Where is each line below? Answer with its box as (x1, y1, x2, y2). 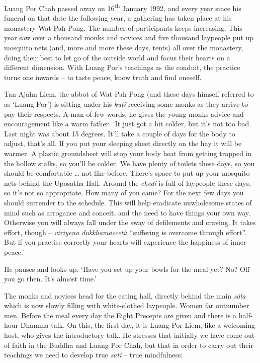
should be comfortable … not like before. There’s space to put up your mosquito (4, 168, 250, 178)
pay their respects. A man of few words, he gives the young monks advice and (4, 108, 244, 119)
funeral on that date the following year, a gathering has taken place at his (4, 13, 232, 23)
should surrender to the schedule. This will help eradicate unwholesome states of (4, 197, 252, 207)
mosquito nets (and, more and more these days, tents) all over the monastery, (4, 42, 243, 53)
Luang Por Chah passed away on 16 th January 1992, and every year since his (4, 2, 241, 13)
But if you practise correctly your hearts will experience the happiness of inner (4, 237, 246, 247)
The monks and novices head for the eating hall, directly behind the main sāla (4, 290, 246, 301)
